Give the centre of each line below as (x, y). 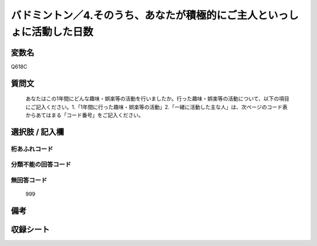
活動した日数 (63, 32)
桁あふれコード (32, 149)
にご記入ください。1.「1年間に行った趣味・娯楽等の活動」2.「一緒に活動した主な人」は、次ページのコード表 (156, 107)
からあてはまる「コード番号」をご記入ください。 (85, 115)
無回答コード (29, 180)
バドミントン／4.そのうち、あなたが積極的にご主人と (139, 15)
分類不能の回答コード (41, 164)
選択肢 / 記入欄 (38, 132)
